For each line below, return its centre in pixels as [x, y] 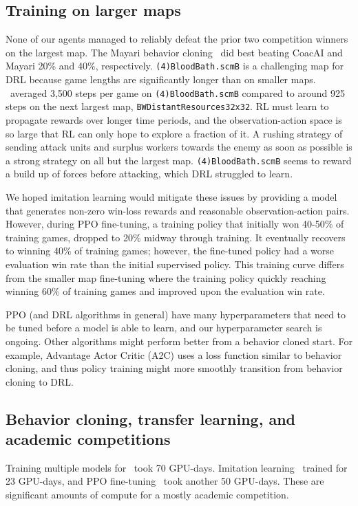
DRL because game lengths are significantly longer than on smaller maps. [161, 79]
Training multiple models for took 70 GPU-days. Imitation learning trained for [177, 467]
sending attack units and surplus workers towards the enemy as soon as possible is [179, 147]
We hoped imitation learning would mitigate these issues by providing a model [171, 196]
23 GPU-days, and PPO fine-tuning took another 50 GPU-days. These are [165, 481]
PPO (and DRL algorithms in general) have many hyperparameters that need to [176, 314]
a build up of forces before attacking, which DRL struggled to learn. [149, 174]
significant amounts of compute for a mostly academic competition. [147, 495]
